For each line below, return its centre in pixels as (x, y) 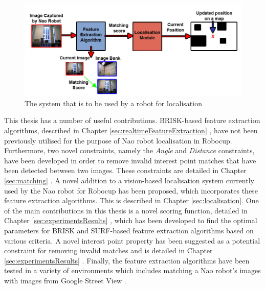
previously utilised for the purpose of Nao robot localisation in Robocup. (118, 140)
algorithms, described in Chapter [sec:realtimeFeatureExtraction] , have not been (131, 130)
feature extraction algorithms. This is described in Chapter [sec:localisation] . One (131, 200)
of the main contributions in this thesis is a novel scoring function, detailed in (126, 210)
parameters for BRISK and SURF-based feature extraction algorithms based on (129, 230)
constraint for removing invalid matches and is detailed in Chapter (108, 250)
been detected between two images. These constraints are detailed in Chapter (125, 170)
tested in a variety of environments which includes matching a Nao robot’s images (132, 270)
